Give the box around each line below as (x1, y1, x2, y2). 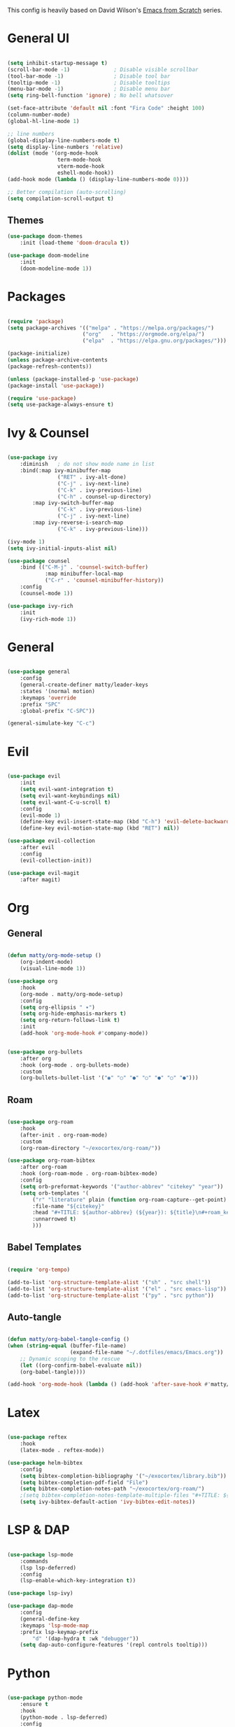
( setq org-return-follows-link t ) (20, 1017, 120, 1024)
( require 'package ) (7, 318, 64, 325)
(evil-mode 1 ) (20, 811, 61, 819)
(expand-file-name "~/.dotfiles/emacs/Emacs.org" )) (69, 1349, 224, 1356)
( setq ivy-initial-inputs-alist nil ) (7, 545, 117, 552)
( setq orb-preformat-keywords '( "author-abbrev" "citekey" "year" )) (20, 1183, 224, 1190)
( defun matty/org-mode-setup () (7, 952, 101, 959)
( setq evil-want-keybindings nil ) (20, 792, 120, 799)
